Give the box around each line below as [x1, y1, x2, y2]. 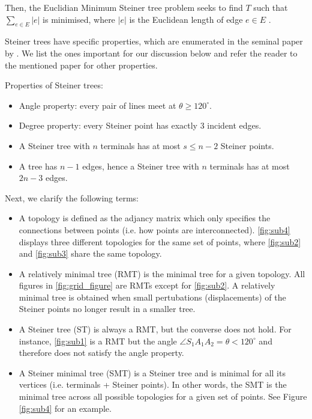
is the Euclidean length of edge [129, 13, 243, 25]
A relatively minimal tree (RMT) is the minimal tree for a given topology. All [19, 267, 305, 280]
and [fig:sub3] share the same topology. [19, 247, 162, 260]
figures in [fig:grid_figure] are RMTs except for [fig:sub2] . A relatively [19, 279, 275, 292]
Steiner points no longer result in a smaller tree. [19, 302, 196, 315]
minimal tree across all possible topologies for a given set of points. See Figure [19, 390, 307, 403]
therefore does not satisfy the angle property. [19, 346, 184, 359]
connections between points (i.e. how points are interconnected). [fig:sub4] [19, 223, 290, 236]
